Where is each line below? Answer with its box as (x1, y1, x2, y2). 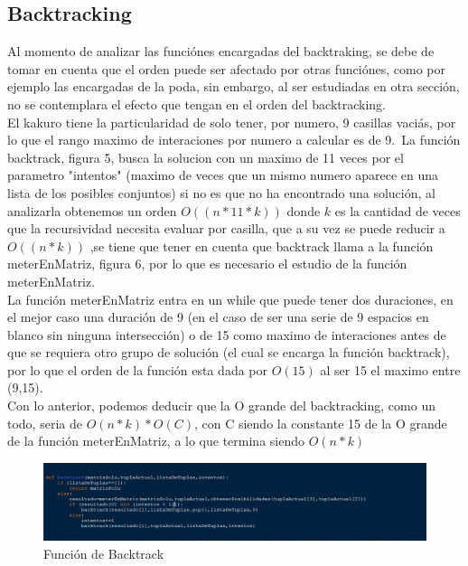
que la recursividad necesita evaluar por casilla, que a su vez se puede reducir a (7, 219, 445, 238)
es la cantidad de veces (334, 201, 461, 220)
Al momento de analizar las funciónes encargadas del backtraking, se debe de (7, 42, 435, 61)
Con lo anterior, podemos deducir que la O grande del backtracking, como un (7, 396, 435, 415)
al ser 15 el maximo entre (320, 360, 461, 379)
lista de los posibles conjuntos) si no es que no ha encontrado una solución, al (7, 183, 435, 202)
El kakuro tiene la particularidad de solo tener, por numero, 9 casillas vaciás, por (7, 112, 456, 131)
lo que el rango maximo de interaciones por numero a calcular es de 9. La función (7, 130, 461, 149)
